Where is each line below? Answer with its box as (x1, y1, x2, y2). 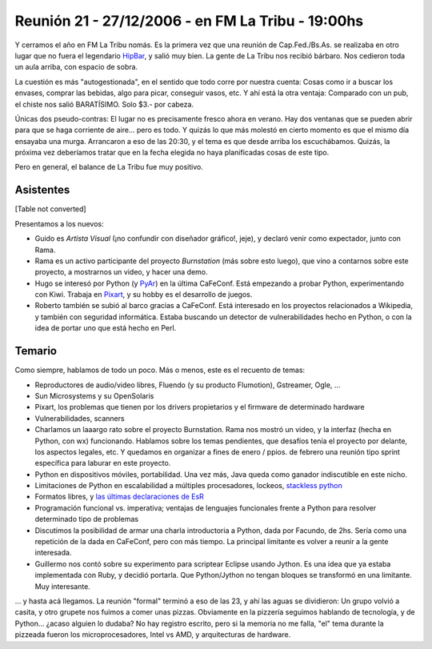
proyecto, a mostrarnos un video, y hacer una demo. (34, 267, 208, 277)
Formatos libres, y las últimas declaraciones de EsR (34, 492, 204, 502)
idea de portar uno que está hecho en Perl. (34, 323, 177, 333)
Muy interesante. (34, 581, 91, 591)
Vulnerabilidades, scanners (34, 413, 125, 423)
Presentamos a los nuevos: (14, 218, 104, 228)
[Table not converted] (14, 204, 87, 214)
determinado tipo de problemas (34, 515, 139, 524)
